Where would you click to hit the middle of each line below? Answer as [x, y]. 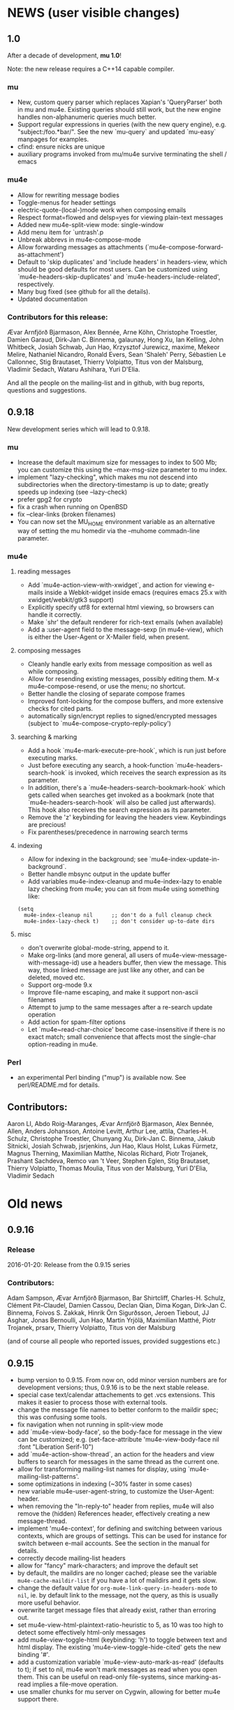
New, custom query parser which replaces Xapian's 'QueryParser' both [119, 102]
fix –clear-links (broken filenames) [66, 514]
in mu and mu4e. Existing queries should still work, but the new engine [119, 110]
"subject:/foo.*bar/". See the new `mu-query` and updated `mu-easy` [117, 132]
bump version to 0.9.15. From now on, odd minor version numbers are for [122, 1380]
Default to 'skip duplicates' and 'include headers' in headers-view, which [122, 262]
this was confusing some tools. [62, 1417]
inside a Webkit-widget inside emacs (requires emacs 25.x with [136, 592]
